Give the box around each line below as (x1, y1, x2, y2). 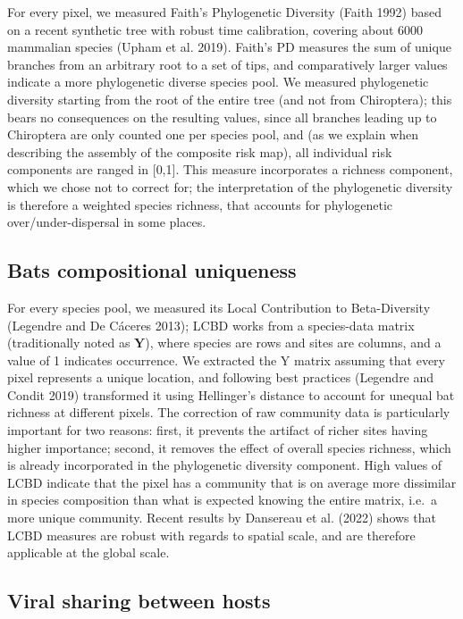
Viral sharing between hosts (7, 587, 271, 615)
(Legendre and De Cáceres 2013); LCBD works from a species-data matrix (7, 315, 415, 334)
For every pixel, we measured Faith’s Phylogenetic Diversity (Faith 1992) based (7, 3, 442, 21)
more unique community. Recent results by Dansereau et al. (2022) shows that (7, 508, 436, 527)
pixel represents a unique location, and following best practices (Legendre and (7, 368, 434, 387)
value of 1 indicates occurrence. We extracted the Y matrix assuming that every (7, 350, 445, 369)
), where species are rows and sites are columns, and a (145, 333, 442, 352)
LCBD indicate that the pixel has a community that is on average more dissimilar (7, 473, 457, 491)
